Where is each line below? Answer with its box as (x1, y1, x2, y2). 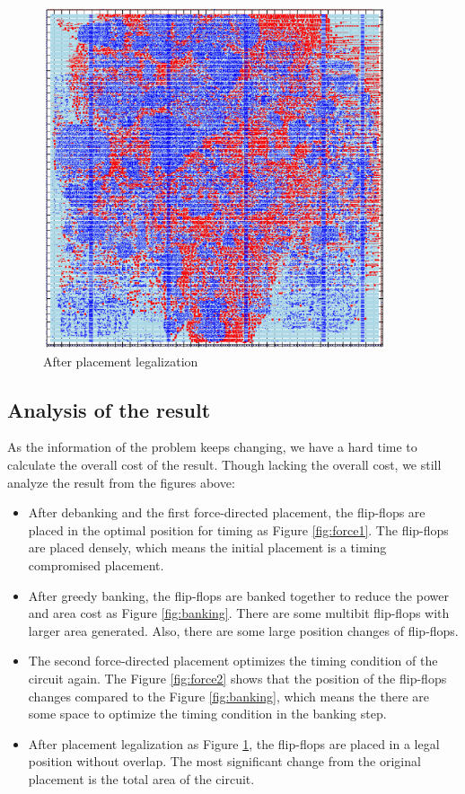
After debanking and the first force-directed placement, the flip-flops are (28, 503, 426, 522)
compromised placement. (28, 556, 164, 575)
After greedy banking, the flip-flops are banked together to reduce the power (28, 586, 449, 604)
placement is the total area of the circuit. (28, 769, 255, 788)
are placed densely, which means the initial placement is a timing (28, 538, 387, 557)
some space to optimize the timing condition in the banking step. (28, 704, 387, 723)
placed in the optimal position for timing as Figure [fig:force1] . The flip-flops (28, 520, 449, 539)
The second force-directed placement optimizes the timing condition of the (28, 651, 438, 670)
